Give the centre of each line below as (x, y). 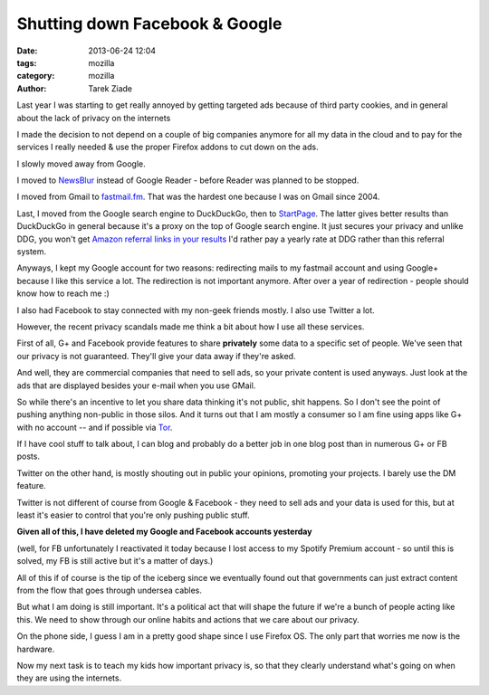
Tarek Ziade (110, 88)
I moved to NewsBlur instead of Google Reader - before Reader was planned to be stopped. (188, 180)
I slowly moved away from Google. (81, 164)
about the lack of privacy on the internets (94, 118)
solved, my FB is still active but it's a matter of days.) (115, 561)
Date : (27, 51)
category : (36, 76)
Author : (32, 88)
